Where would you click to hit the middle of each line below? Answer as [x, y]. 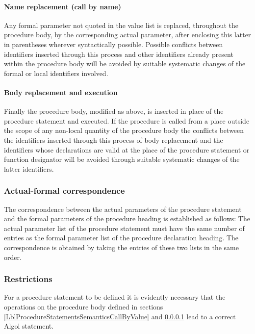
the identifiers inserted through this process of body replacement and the [114, 140]
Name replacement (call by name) [63, 6]
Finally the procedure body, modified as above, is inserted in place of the [114, 111]
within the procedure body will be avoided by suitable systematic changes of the [125, 64]
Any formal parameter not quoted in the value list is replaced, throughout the [121, 25]
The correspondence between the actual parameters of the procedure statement [123, 209]
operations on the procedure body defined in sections [84, 306]
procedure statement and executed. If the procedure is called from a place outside [127, 120]
